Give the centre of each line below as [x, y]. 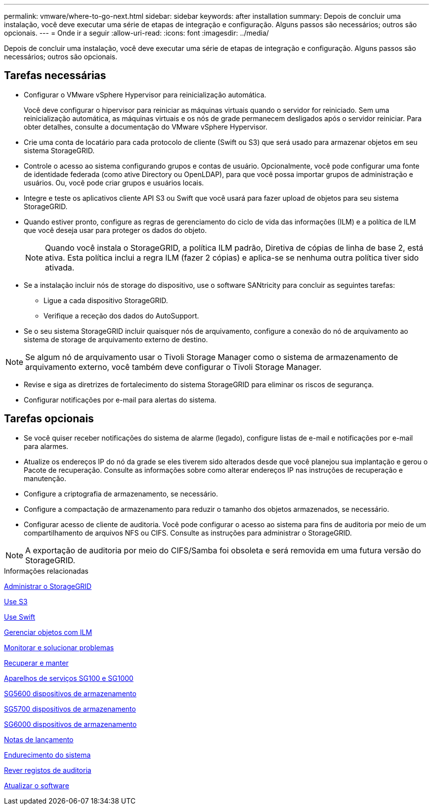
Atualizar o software [37, 785]
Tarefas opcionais [49, 419]
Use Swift [20, 617]
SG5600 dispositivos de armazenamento [70, 693]
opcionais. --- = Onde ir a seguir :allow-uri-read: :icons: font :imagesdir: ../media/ [136, 33]
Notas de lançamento [39, 739]
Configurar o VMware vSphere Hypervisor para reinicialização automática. [145, 94]
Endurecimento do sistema [47, 755]
